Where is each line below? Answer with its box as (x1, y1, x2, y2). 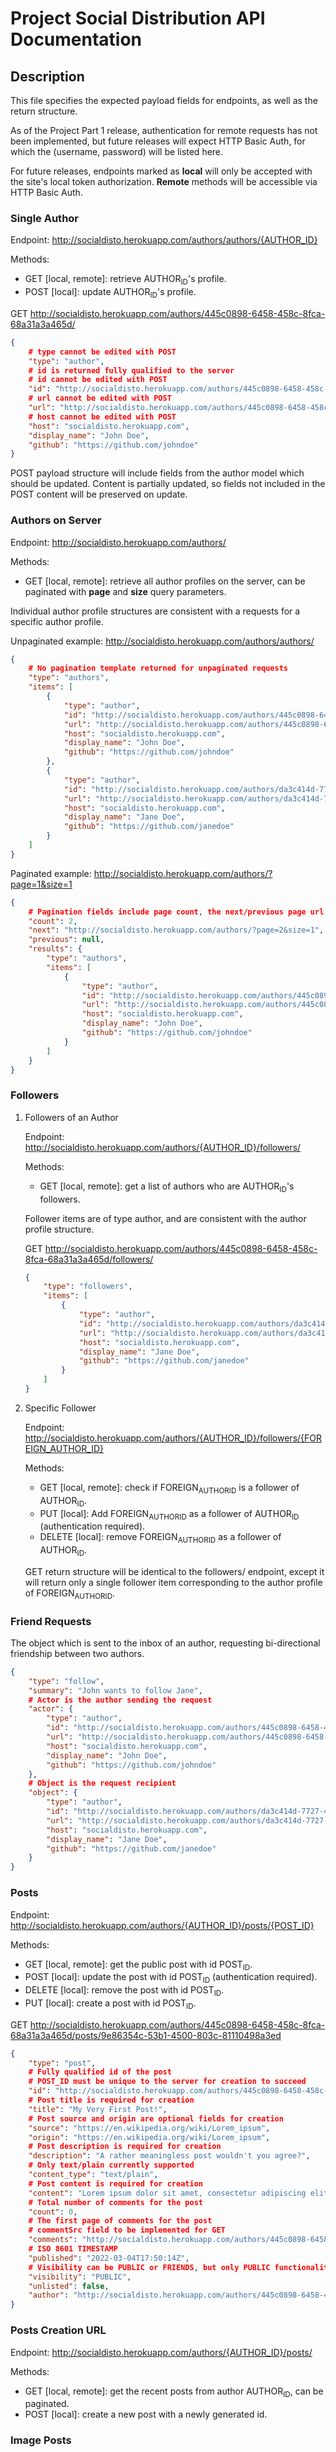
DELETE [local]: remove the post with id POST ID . (24, 1984, 225, 1998)
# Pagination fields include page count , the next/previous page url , (28, 907, 329, 917)
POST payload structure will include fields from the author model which (10, 467, 305, 479)
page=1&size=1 (10, 878, 73, 890)
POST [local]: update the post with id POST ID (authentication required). (24, 1971, 318, 1986)
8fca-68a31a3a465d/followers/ (24, 1253, 154, 1265)
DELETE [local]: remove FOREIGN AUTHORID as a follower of (39, 1531, 282, 1546)
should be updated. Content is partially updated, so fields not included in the (10, 478, 326, 490)
